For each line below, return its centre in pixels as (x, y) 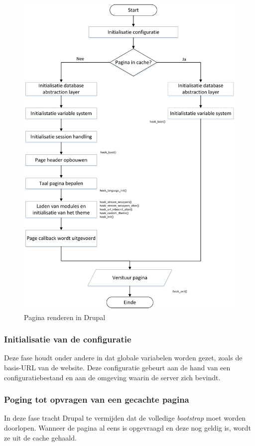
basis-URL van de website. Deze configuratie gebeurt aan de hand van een (117, 367)
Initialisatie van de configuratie (68, 339)
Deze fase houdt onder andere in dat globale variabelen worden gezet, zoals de (123, 358)
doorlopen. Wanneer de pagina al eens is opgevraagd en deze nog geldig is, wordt (127, 427)
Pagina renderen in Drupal (65, 317)
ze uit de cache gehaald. (40, 437)
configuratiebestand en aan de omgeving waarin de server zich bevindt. (112, 377)
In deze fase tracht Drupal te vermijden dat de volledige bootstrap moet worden (125, 418)
